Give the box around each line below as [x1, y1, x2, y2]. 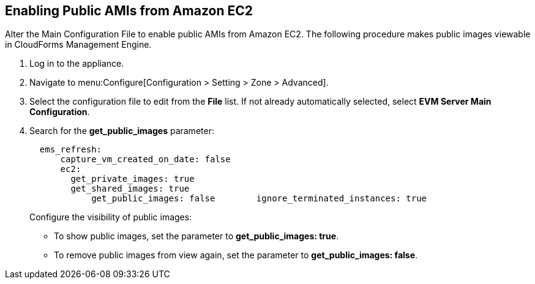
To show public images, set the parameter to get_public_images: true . [54, 231, 339, 242]
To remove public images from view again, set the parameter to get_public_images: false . [54, 250, 418, 261]
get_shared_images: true [70, 184, 190, 194]
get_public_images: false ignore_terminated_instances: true [91, 193, 427, 204]
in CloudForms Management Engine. [5, 39, 152, 50]
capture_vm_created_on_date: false [60, 154, 231, 165]
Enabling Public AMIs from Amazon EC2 [5, 3, 253, 18]
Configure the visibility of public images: [29, 212, 192, 223]
